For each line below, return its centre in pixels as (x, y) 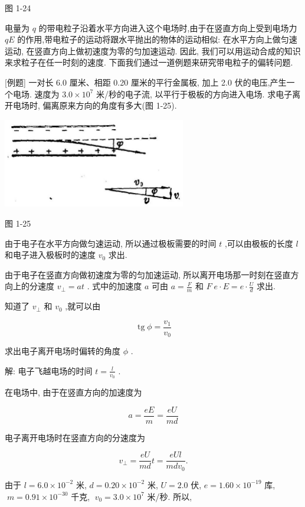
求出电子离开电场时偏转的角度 (63, 351)
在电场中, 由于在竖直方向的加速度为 (73, 392)
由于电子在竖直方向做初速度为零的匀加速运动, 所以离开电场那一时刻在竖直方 (152, 274)
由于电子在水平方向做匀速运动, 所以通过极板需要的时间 (111, 243)
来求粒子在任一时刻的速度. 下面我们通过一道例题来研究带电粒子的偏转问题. (149, 62)
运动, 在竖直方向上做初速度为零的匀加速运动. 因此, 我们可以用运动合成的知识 (153, 50)
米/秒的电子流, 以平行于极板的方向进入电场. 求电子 (194, 94)
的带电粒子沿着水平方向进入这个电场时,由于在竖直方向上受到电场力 (168, 27)
